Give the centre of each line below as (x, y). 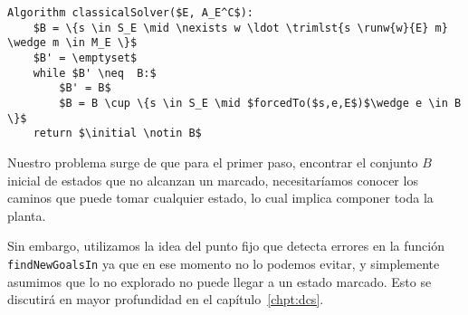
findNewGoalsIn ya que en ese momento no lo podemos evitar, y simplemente (224, 263)
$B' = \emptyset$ (85, 57)
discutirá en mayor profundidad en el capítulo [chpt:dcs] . (166, 299)
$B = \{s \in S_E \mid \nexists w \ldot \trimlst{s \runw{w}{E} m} (240, 28)
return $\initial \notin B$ (117, 134)
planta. (27, 215)
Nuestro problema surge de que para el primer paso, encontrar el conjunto (213, 162)
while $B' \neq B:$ (95, 73)
